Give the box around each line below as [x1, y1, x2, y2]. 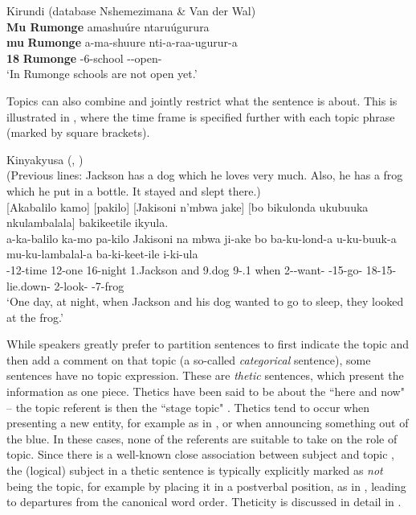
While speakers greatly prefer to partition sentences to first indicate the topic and [6, 336, 410, 352]
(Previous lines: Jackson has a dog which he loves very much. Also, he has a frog [6, 167, 403, 183]
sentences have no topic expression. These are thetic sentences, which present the [6, 367, 404, 384]
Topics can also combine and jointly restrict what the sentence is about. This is [6, 92, 398, 109]
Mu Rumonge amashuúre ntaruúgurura [6, 18, 210, 35]
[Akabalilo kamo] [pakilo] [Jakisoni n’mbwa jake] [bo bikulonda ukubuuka [6, 198, 369, 215]
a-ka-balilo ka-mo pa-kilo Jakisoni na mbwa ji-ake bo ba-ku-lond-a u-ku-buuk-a [6, 229, 397, 246]
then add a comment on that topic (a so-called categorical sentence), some [6, 351, 371, 368]
